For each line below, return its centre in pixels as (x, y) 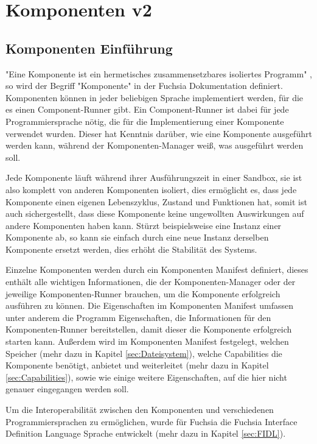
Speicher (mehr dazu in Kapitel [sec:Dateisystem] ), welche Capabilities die (144, 353)
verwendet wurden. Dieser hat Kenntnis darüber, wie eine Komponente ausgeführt (159, 133)
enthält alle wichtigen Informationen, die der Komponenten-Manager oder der (151, 282)
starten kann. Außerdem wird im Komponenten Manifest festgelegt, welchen (147, 341)
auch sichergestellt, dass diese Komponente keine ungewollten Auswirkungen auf (155, 213)
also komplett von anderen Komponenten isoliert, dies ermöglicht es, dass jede (151, 189)
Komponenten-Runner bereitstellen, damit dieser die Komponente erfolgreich (149, 329)
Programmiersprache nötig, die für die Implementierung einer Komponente (145, 121)
